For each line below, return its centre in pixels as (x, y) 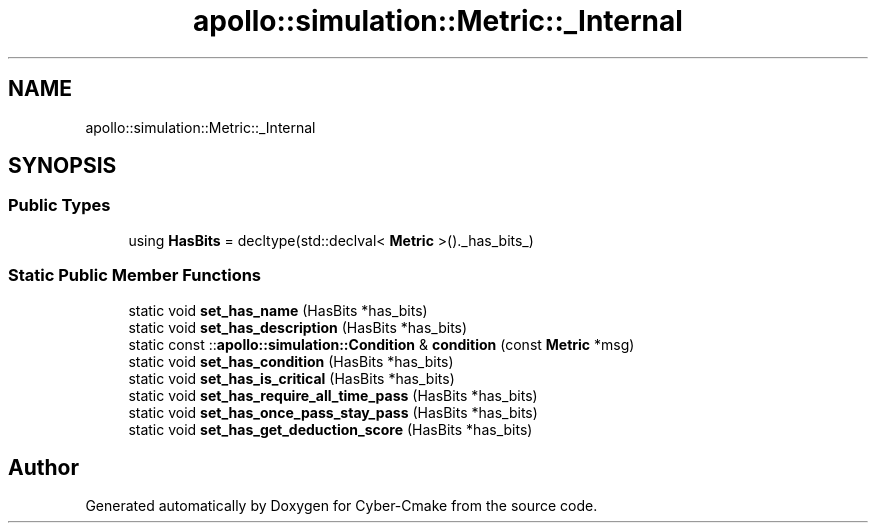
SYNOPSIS (62, 166)
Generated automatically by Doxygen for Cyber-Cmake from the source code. (341, 506)
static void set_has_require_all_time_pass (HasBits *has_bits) (333, 395)
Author (43, 467)
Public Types (59, 205)
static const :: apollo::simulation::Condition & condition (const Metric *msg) (381, 344)
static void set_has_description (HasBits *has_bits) (298, 327)
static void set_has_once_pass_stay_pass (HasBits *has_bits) (333, 412)
